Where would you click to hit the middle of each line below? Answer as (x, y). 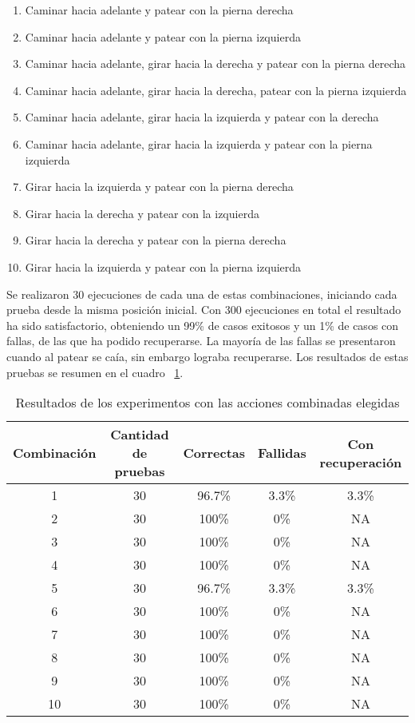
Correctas (214, 453)
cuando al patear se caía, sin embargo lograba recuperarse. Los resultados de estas (207, 356)
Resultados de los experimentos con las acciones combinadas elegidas (207, 403)
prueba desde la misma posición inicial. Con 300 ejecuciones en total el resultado (204, 310)
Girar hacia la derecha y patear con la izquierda (142, 213)
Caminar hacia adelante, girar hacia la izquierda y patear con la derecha (202, 117)
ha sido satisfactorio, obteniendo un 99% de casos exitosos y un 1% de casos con (203, 325)
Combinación (55, 453)
